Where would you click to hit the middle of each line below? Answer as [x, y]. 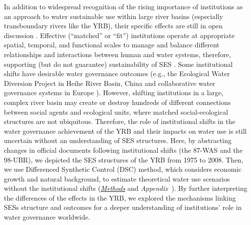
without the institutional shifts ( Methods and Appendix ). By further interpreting [126, 188]
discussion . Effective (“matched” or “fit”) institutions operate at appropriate [119, 35]
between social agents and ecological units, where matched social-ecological [116, 112]
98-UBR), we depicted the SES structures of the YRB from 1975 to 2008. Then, [124, 159]
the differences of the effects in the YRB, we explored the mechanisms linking [120, 197]
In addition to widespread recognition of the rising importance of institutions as [124, 6]
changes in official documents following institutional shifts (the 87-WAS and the [123, 150]
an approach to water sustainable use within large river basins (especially [114, 16]
